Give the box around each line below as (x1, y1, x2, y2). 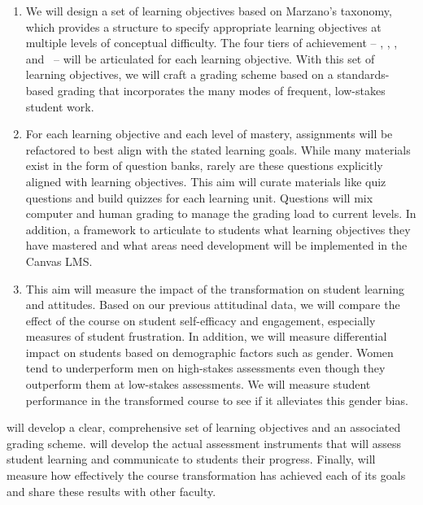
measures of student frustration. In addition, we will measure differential (25, 328, 387, 345)
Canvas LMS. (25, 252, 93, 269)
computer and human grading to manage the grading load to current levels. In (25, 205, 416, 222)
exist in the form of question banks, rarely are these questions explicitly (25, 157, 383, 174)
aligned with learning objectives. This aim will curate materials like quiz (25, 172, 386, 189)
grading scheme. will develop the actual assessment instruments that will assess (7, 434, 402, 451)
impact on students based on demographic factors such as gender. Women (25, 343, 394, 360)
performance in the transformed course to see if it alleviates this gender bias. (25, 391, 408, 408)
